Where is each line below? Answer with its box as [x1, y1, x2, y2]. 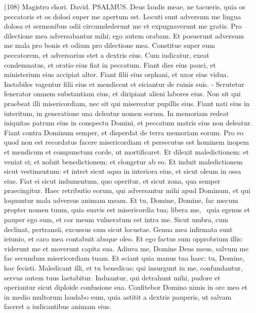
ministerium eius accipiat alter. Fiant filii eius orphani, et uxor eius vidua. [4, 69, 229, 79]
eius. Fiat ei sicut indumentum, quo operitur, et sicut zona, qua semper [4, 175, 220, 186]
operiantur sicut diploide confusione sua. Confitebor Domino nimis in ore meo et [4, 282, 248, 292]
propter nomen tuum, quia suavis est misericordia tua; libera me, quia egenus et [4, 204, 250, 215]
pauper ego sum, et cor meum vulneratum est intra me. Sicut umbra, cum [4, 214, 228, 225]
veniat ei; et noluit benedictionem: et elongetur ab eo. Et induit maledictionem [4, 156, 243, 166]
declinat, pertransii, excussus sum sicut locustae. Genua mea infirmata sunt [4, 224, 233, 234]
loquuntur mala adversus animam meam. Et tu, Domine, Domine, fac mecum [4, 195, 238, 205]
